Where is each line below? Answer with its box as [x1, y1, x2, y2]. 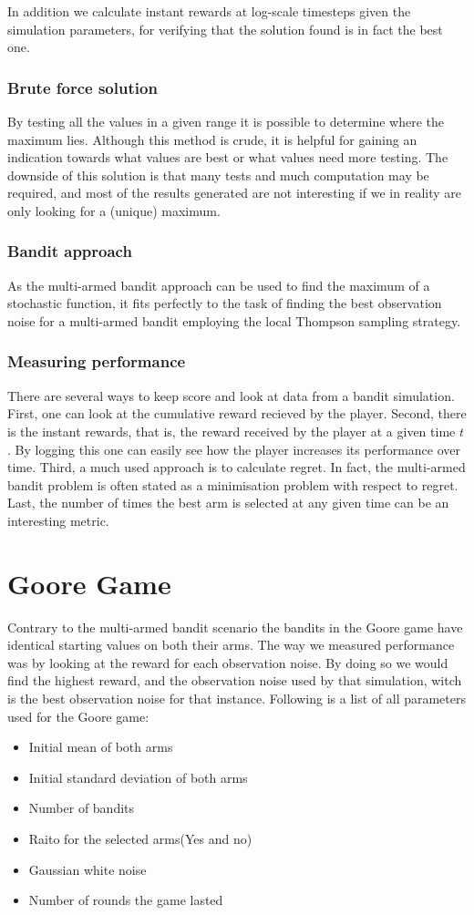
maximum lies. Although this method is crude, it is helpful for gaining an [7, 129, 417, 149]
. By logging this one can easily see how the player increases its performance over [7, 439, 460, 458]
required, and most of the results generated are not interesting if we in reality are [7, 183, 461, 202]
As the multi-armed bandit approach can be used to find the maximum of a [7, 275, 430, 294]
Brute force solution [7, 76, 158, 98]
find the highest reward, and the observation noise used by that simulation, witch [7, 671, 462, 690]
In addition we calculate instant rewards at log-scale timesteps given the [7, 2, 411, 20]
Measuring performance [7, 350, 186, 373]
